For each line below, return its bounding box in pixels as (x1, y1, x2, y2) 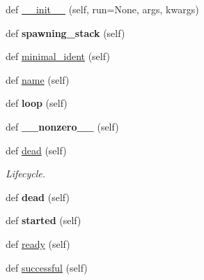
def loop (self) (6, 96, 68, 110)
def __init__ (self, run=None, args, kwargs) (6, 2, 199, 16)
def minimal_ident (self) (6, 49, 110, 64)
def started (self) (6, 213, 81, 228)
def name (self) (6, 72, 70, 87)
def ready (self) (6, 236, 70, 251)
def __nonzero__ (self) (6, 119, 119, 133)
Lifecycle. (6, 166, 46, 181)
